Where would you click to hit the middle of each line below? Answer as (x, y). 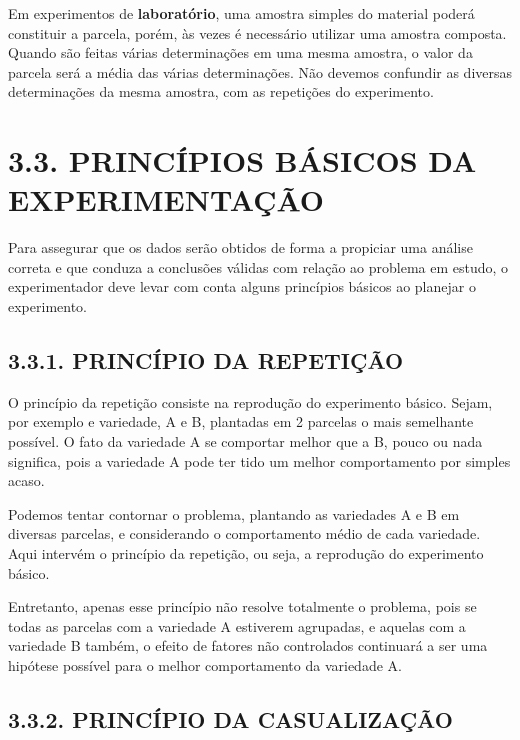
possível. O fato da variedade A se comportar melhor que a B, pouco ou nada (245, 441)
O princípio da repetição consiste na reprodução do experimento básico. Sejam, (250, 401)
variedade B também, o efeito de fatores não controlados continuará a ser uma (248, 645)
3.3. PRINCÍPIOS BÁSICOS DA (242, 160)
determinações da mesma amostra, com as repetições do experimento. (221, 91)
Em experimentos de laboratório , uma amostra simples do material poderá (241, 13)
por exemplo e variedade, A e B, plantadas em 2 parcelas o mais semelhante (241, 421)
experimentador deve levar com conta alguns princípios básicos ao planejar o (242, 286)
